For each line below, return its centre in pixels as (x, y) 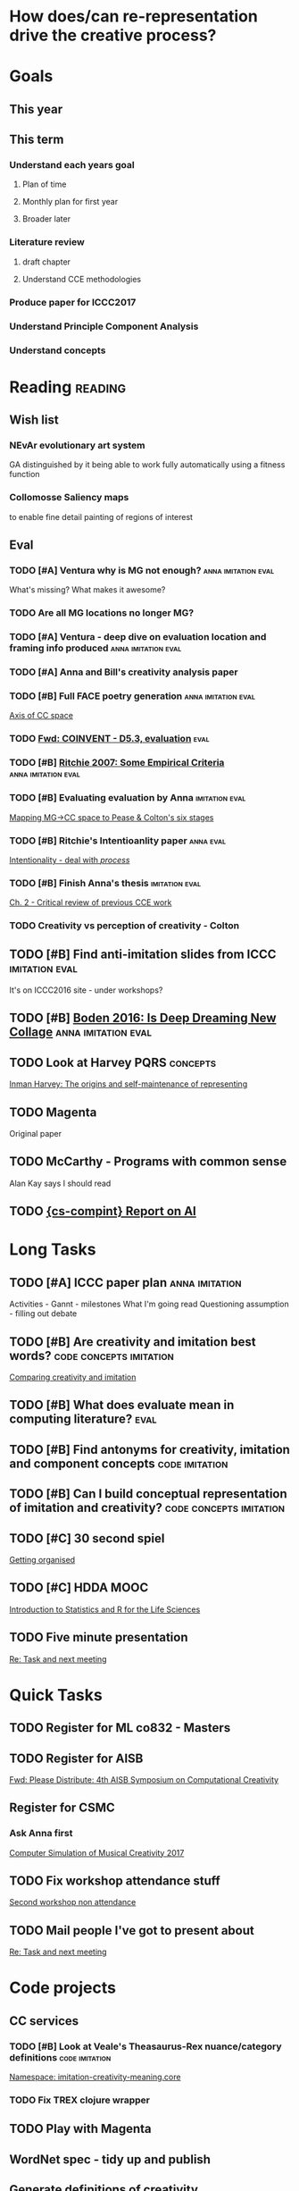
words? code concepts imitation (91, 1356)
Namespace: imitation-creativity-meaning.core (95, 2077)
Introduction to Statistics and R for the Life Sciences (105, 1609)
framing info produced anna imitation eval (96, 648)
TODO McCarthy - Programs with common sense (148, 1162)
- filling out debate (43, 1314)
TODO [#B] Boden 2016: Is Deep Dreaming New (143, 1018)
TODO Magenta (53, 1112)
